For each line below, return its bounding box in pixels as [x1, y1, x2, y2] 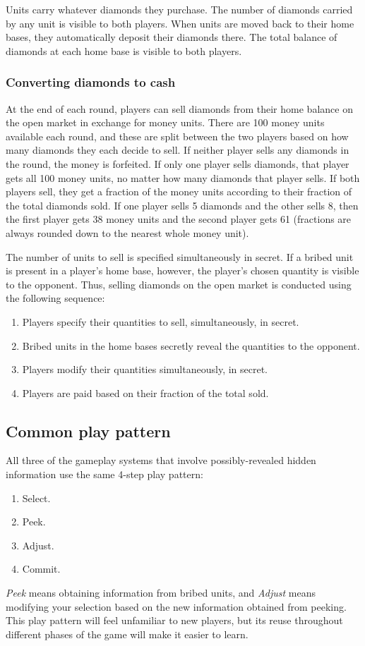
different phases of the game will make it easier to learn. [6, 626, 249, 641]
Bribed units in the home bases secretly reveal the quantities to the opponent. [22, 338, 360, 353]
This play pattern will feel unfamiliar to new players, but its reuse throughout [6, 613, 343, 628]
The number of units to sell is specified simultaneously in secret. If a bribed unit [6, 249, 354, 264]
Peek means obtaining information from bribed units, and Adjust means [6, 585, 316, 600]
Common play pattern [6, 420, 171, 441]
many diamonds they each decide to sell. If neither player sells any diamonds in [6, 142, 349, 157]
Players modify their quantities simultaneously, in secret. [22, 362, 268, 377]
